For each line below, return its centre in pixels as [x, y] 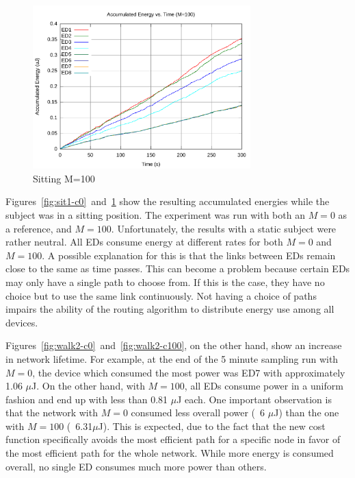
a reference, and [39, 228]
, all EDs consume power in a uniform [264, 386]
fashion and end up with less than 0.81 [87, 399]
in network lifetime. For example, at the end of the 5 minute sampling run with [172, 358]
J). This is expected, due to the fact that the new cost [212, 426]
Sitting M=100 [64, 178]
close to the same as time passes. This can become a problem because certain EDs [178, 268]
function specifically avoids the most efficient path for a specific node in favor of [173, 439]
